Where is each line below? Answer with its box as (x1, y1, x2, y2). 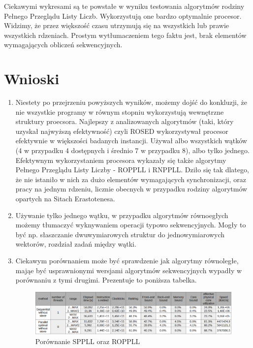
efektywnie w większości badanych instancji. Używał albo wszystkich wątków (15, 135, 247, 146)
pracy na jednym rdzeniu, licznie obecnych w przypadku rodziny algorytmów (15, 184, 248, 194)
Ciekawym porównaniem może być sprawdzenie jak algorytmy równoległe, (15, 255, 239, 265)
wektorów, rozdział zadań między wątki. (15, 239, 136, 249)
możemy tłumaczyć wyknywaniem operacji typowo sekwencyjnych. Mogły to (15, 220, 246, 230)
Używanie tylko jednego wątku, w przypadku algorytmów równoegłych (15, 210, 228, 220)
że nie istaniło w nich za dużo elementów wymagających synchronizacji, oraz (15, 174, 246, 184)
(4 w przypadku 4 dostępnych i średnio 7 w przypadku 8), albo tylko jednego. (15, 145, 250, 156)
